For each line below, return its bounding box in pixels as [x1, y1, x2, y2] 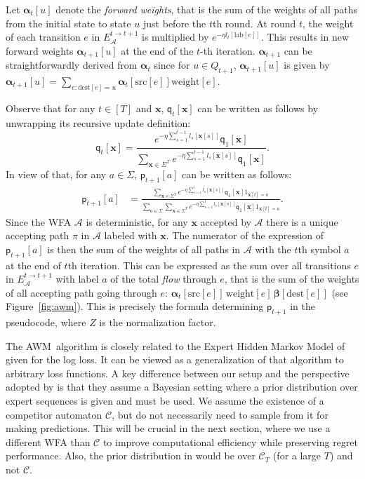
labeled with [104, 228, 157, 243]
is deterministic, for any [86, 214, 188, 229]
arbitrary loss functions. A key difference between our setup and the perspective [6, 365, 350, 380]
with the [255, 241, 291, 256]
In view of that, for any [6, 166, 107, 181]
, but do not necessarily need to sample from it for [112, 407, 328, 421]
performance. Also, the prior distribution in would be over [6, 448, 255, 463]
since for [154, 58, 190, 72]
